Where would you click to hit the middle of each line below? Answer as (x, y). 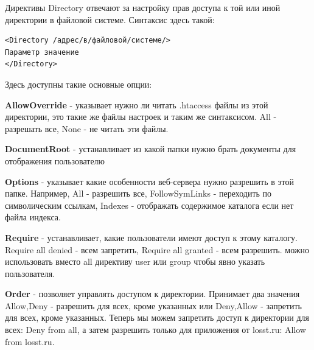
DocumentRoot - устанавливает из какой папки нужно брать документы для (151, 149)
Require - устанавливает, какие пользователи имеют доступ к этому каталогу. (151, 237)
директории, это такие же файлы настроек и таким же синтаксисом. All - (141, 117)
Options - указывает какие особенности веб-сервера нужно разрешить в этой (149, 181)
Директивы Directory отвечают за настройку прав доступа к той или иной (143, 7)
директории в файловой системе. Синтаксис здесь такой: (110, 19)
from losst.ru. (30, 341)
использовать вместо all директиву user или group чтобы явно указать (135, 261)
